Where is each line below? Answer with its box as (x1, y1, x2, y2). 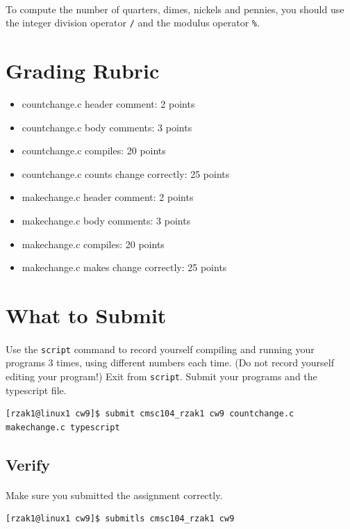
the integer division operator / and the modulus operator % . (6, 15, 260, 30)
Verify (6, 453, 51, 475)
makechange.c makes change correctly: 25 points (22, 260, 227, 275)
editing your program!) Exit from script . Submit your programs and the (6, 368, 317, 383)
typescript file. (6, 382, 67, 397)
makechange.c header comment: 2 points (22, 190, 194, 204)
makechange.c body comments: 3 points (22, 213, 191, 227)
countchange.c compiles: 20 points (22, 143, 166, 158)
